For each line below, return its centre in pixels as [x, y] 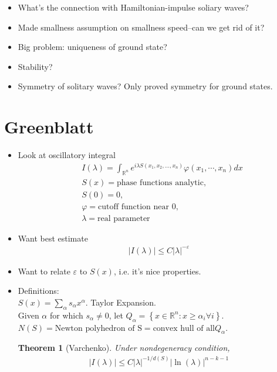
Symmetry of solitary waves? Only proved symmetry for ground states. [145, 86]
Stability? [35, 66]
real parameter [124, 218]
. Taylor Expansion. [121, 302]
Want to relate [44, 271]
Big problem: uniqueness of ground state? [92, 47]
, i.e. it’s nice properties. [157, 271]
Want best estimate [53, 238]
